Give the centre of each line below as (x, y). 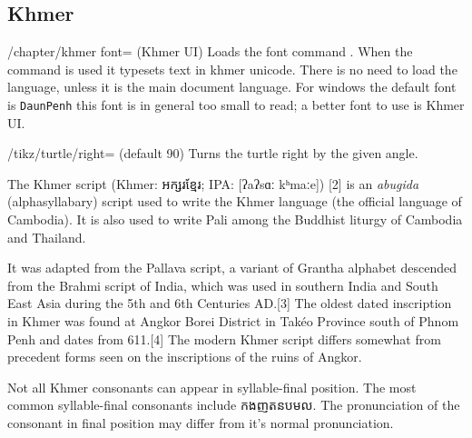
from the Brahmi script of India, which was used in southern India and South (223, 285)
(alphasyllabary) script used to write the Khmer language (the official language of (235, 201)
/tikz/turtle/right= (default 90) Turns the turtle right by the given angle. (213, 153)
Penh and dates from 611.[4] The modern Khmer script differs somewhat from (224, 338)
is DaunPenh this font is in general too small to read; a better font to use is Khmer (236, 104)
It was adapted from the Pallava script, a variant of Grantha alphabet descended (232, 268)
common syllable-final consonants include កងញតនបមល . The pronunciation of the (234, 405)
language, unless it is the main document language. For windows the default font (232, 87)
